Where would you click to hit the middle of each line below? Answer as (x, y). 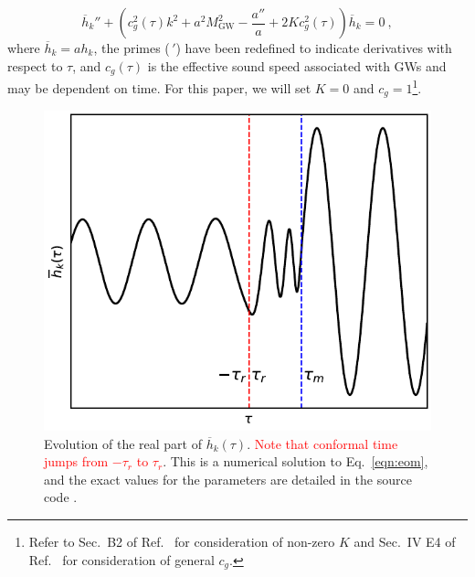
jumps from (76, 461)
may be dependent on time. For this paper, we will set (159, 87)
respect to (35, 65)
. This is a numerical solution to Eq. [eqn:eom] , (296, 461)
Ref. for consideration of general (121, 559)
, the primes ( (132, 48)
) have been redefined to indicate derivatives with (314, 48)
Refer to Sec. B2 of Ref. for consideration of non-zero (182, 541)
